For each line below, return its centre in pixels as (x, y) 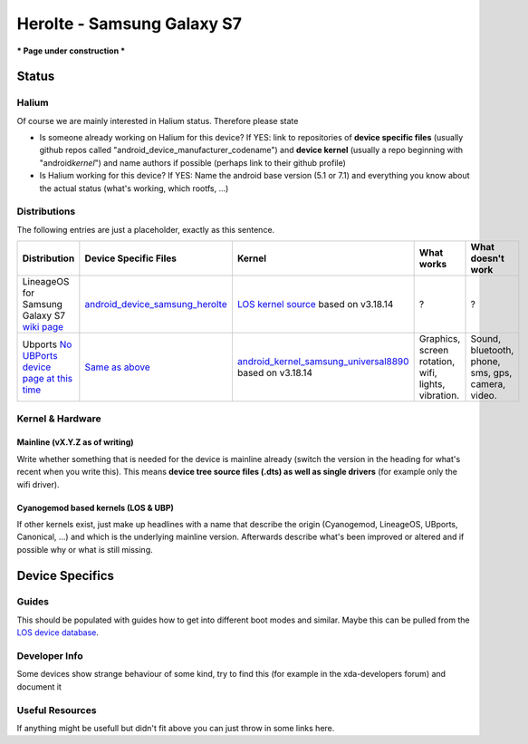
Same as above (117, 367)
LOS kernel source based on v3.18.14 (315, 304)
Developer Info (50, 656)
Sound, (486, 339)
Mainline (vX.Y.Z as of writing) (76, 442)
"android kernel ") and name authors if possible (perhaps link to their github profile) (192, 162)
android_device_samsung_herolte (156, 304)
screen (434, 351)
